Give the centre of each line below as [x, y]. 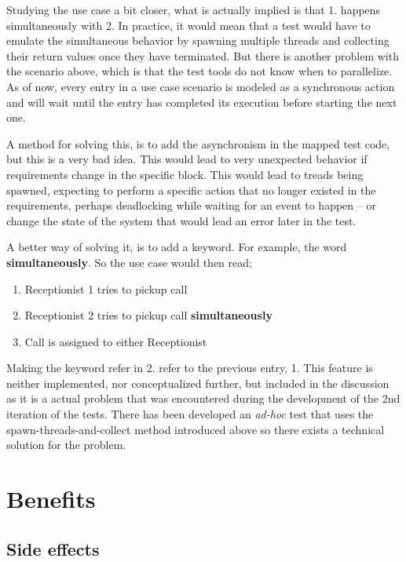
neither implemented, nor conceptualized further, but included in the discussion [198, 383]
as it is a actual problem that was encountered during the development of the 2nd [203, 398]
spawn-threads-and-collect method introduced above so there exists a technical [196, 429]
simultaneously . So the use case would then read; [129, 262]
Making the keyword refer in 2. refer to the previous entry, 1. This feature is [190, 368]
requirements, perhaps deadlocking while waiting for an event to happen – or [191, 205]
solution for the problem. [66, 445]
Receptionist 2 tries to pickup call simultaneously [148, 315]
